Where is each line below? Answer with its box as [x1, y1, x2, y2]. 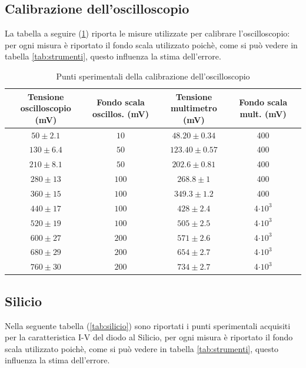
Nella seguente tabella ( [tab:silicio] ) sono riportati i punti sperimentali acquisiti [5, 319, 291, 331]
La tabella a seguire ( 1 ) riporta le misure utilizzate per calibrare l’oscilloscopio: [5, 27, 290, 39]
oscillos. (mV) [92, 107, 149, 120]
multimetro [170, 102, 217, 114]
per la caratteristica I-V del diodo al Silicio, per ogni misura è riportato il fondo [5, 331, 293, 343]
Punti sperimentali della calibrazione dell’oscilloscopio [56, 69, 250, 82]
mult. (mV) [240, 107, 287, 120]
